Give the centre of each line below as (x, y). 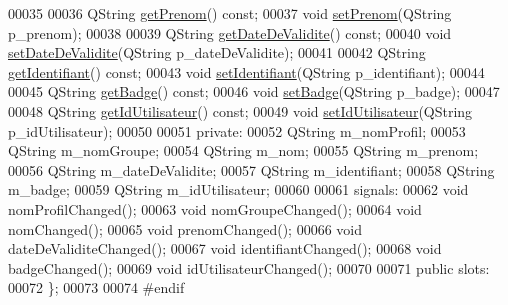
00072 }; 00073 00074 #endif (96, 287)
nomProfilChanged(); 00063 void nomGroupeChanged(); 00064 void (215, 208)
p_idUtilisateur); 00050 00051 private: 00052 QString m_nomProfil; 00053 (237, 130)
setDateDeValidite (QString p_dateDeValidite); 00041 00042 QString (217, 52)
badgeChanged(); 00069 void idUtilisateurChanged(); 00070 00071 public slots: (249, 267)
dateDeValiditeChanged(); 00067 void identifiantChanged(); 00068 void (225, 248)
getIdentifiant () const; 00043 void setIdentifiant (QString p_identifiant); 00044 (246, 71)
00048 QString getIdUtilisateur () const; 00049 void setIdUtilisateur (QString (240, 110)
